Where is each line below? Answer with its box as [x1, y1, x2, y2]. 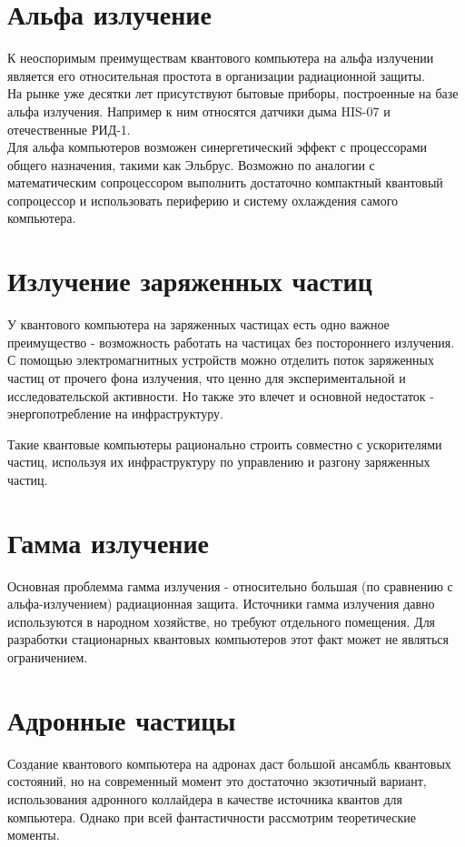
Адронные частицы [7, 701, 236, 738]
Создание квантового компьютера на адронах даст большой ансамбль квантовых [7, 753, 451, 772]
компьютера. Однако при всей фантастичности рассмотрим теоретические [7, 807, 416, 826]
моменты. [7, 825, 60, 844]
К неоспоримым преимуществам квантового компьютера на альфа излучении [7, 48, 434, 67]
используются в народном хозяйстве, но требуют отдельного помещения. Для [7, 611, 436, 630]
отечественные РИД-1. [7, 119, 131, 138]
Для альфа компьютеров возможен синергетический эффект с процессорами [7, 137, 428, 156]
